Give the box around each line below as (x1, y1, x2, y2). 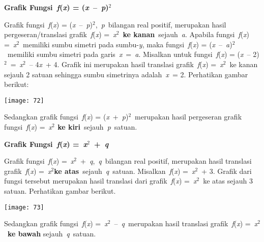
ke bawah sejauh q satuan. (8, 228, 96, 238)
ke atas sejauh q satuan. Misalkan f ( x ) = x (54, 165, 195, 176)
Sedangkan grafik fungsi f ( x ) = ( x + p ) (4, 111, 129, 122)
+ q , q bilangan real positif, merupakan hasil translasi (80, 156, 252, 166)
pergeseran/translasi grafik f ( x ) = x (4, 29, 116, 40)
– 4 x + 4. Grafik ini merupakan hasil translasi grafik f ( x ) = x (29, 58, 223, 69)
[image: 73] (4, 203, 44, 211)
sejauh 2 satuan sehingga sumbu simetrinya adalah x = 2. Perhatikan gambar (4, 69, 248, 79)
